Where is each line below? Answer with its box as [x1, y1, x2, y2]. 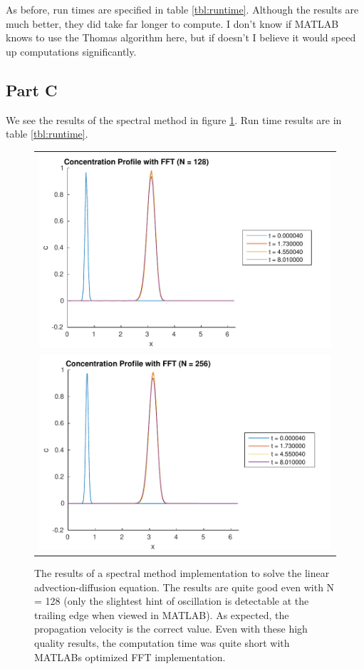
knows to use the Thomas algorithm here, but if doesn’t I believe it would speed [6, 30, 356, 45]
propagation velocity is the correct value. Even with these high [34, 621, 308, 636]
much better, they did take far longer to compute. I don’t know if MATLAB [6, 16, 339, 31]
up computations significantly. [6, 44, 137, 58]
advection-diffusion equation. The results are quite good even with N [34, 579, 335, 594]
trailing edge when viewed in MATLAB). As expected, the [34, 607, 289, 622]
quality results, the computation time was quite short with [34, 635, 290, 650]
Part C [6, 78, 58, 101]
